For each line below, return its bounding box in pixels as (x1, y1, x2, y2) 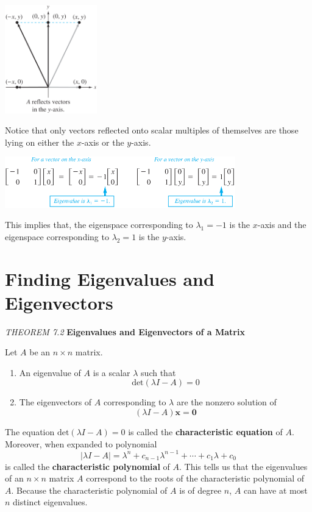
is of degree (179, 483, 222, 496)
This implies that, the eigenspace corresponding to (5, 218, 193, 231)
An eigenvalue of (19, 366, 81, 379)
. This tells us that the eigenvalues (179, 460, 308, 472)
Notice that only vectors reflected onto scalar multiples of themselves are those (5, 124, 299, 137)
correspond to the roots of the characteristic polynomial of (86, 472, 304, 485)
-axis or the (81, 135, 124, 148)
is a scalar (93, 366, 130, 379)
